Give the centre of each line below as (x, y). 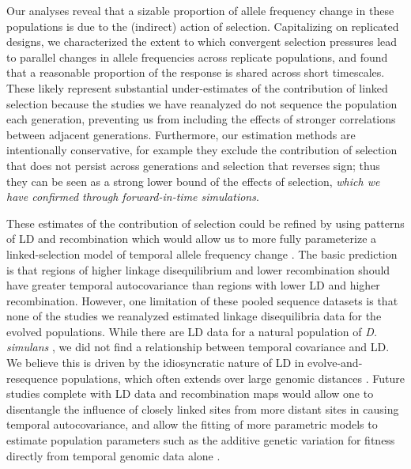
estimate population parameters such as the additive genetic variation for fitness (201, 440)
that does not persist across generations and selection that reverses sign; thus (193, 165)
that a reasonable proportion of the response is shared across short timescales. (196, 72)
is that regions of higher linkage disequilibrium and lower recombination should (198, 269)
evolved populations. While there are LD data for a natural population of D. (192, 331)
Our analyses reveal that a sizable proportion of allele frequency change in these (200, 10)
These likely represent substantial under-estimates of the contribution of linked (197, 87)
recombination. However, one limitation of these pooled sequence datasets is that (202, 300)
